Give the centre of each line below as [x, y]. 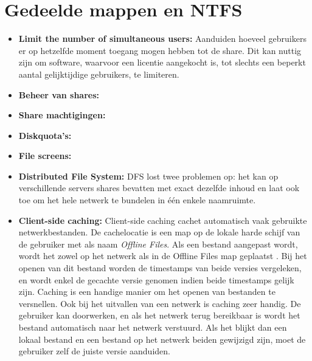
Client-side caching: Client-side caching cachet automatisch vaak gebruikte [163, 220]
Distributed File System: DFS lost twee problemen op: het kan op [148, 176]
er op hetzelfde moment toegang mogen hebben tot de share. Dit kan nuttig [160, 50]
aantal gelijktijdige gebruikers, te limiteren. [99, 74]
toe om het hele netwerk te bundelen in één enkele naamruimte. [137, 200]
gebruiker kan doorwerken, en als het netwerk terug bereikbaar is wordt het [159, 315]
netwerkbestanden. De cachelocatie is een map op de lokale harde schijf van [159, 232]
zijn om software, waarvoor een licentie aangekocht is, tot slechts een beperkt [162, 62]
